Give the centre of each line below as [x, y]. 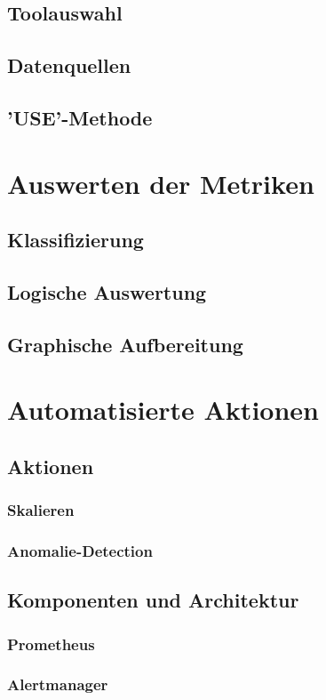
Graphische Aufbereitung [125, 344]
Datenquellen [69, 65]
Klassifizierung [76, 240]
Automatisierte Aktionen [163, 410]
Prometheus [51, 644]
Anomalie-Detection [80, 550]
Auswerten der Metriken [161, 183]
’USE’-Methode [80, 117]
